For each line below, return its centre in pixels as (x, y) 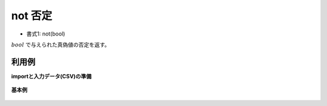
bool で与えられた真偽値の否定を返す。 (61, 45)
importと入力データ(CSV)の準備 (51, 76)
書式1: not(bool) (46, 34)
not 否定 (32, 16)
